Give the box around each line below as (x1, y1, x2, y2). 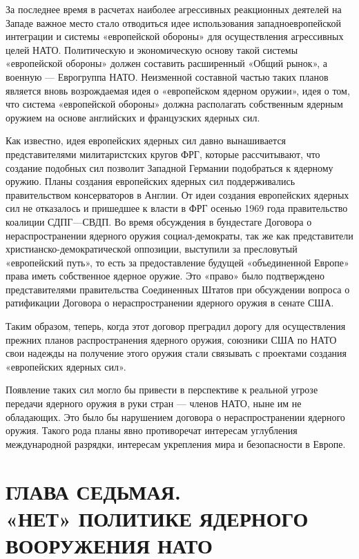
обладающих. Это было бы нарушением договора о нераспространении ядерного (6, 409, 345, 424)
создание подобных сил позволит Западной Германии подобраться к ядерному (6, 160, 333, 175)
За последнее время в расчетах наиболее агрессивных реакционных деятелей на (6, 2, 342, 16)
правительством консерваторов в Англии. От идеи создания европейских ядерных (6, 187, 349, 202)
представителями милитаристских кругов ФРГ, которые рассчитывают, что (6, 146, 320, 161)
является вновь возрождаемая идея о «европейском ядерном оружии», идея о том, (6, 83, 350, 97)
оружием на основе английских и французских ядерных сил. (6, 110, 260, 124)
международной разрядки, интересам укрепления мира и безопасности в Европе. (6, 436, 346, 451)
